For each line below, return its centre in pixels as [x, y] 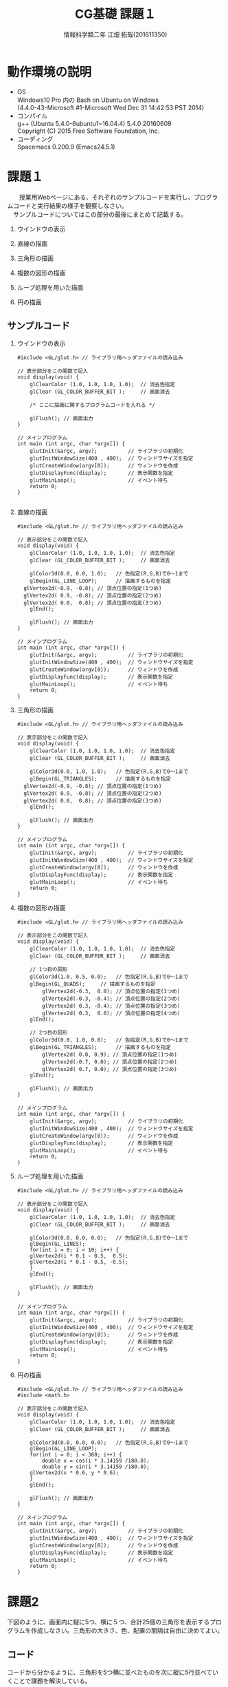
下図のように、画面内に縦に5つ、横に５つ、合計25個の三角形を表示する [109, 1622]
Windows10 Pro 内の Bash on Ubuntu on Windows [88, 100]
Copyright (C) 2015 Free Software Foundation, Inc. [88, 131]
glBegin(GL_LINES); [58, 1244]
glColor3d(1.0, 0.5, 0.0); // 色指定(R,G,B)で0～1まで [109, 977]
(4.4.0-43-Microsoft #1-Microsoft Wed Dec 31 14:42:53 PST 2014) [111, 107]
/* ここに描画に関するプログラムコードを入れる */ [93, 405]
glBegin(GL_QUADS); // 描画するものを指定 [93, 984]
